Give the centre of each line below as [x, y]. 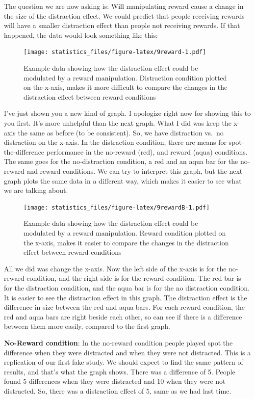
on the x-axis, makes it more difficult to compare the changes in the [126, 87]
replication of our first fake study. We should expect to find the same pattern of [124, 362]
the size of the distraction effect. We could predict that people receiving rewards [124, 15]
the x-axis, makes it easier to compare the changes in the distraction [126, 242]
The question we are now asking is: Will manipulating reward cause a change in [124, 6]
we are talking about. [36, 190]
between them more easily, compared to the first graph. [87, 326]
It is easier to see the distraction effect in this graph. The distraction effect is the [126, 297]
